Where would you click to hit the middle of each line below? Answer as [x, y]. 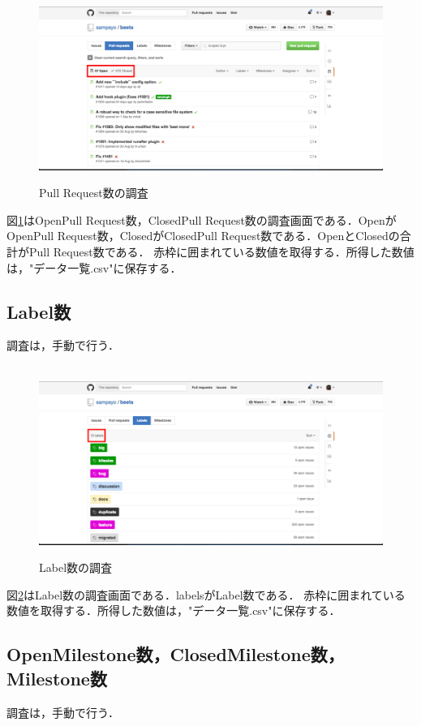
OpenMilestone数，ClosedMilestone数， [176, 654]
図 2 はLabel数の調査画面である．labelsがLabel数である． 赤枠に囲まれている [206, 594]
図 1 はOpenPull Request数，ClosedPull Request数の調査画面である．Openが [202, 219]
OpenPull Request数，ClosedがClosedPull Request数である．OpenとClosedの [203, 236]
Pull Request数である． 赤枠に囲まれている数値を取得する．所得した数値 [221, 252]
